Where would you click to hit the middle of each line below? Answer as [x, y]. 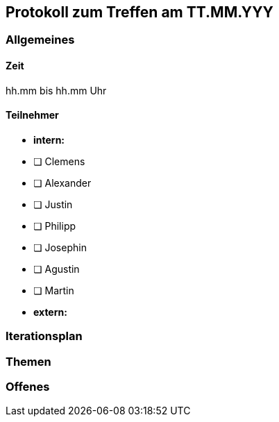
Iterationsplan [44, 336]
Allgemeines [40, 40]
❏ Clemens [59, 161]
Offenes [28, 386]
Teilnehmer [32, 115]
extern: [50, 312]
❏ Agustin [57, 269]
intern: [49, 140]
